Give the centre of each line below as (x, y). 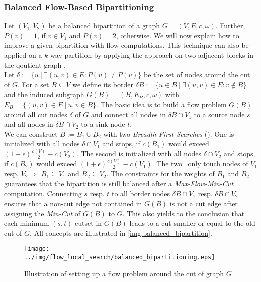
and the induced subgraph (44, 94)
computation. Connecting (43, 193)
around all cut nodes (36, 114)
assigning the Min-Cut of (42, 213)
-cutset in (87, 223)
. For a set (33, 84)
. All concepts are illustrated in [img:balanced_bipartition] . (121, 232)
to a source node (219, 114)
